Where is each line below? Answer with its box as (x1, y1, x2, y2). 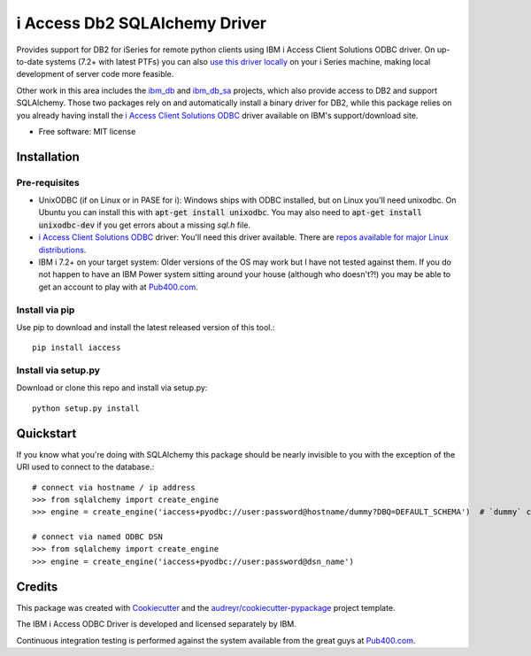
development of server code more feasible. (16, 69, 174, 80)
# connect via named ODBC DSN (32, 532, 164, 542)
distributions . (38, 244, 87, 255)
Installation (16, 149, 80, 164)
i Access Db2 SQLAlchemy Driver (16, 13, 267, 33)
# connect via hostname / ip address (32, 482, 196, 492)
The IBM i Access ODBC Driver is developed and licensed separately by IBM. (16, 619, 296, 629)
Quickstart (16, 426, 77, 441)
